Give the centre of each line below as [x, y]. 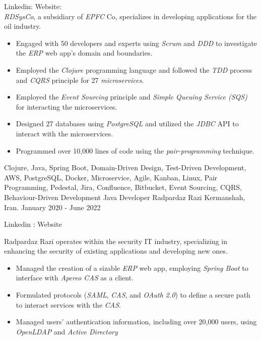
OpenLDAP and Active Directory [67, 331]
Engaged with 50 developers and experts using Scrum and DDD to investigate [137, 43]
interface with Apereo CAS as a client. [75, 278]
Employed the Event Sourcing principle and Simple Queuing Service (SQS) [132, 97]
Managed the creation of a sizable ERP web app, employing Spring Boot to [132, 268]
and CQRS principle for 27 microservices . [80, 80]
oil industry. [23, 26]
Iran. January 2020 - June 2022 [52, 207]
